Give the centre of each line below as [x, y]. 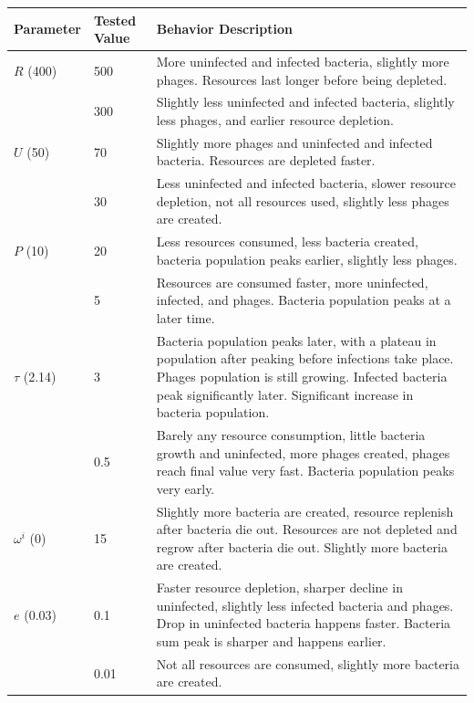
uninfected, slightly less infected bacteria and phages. [305, 605]
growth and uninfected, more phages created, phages [303, 452]
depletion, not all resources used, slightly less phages [303, 200]
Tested [115, 20]
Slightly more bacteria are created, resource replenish [305, 511]
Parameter [47, 29]
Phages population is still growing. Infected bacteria [302, 376]
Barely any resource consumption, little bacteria [291, 434]
